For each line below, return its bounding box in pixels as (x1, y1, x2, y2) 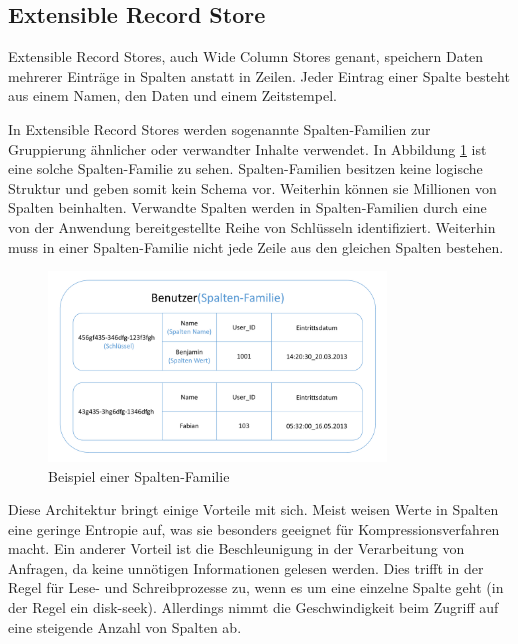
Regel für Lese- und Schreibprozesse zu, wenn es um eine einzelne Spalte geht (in (8, 577, 504, 598)
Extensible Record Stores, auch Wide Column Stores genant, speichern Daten (8, 46, 484, 67)
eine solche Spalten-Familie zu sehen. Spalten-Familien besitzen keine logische (8, 158, 483, 179)
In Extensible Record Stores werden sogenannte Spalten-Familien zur (8, 118, 431, 139)
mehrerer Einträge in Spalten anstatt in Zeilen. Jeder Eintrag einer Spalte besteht (8, 65, 510, 86)
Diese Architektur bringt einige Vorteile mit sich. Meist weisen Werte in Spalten (8, 499, 499, 520)
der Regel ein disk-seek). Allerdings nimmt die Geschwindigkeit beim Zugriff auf (8, 597, 499, 618)
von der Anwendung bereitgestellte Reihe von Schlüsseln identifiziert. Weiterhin (8, 216, 496, 237)
